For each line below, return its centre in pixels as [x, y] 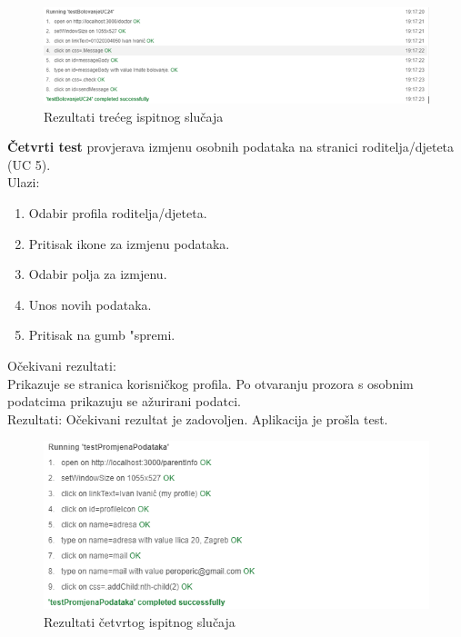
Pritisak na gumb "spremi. [102, 335]
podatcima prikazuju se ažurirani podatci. [124, 401]
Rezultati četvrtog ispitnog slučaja [140, 621]
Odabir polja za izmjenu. [98, 274]
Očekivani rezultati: [62, 365]
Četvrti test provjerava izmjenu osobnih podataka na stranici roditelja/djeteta [231, 147]
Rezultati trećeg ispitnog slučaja [134, 116]
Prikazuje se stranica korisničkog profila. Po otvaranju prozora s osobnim [210, 383]
